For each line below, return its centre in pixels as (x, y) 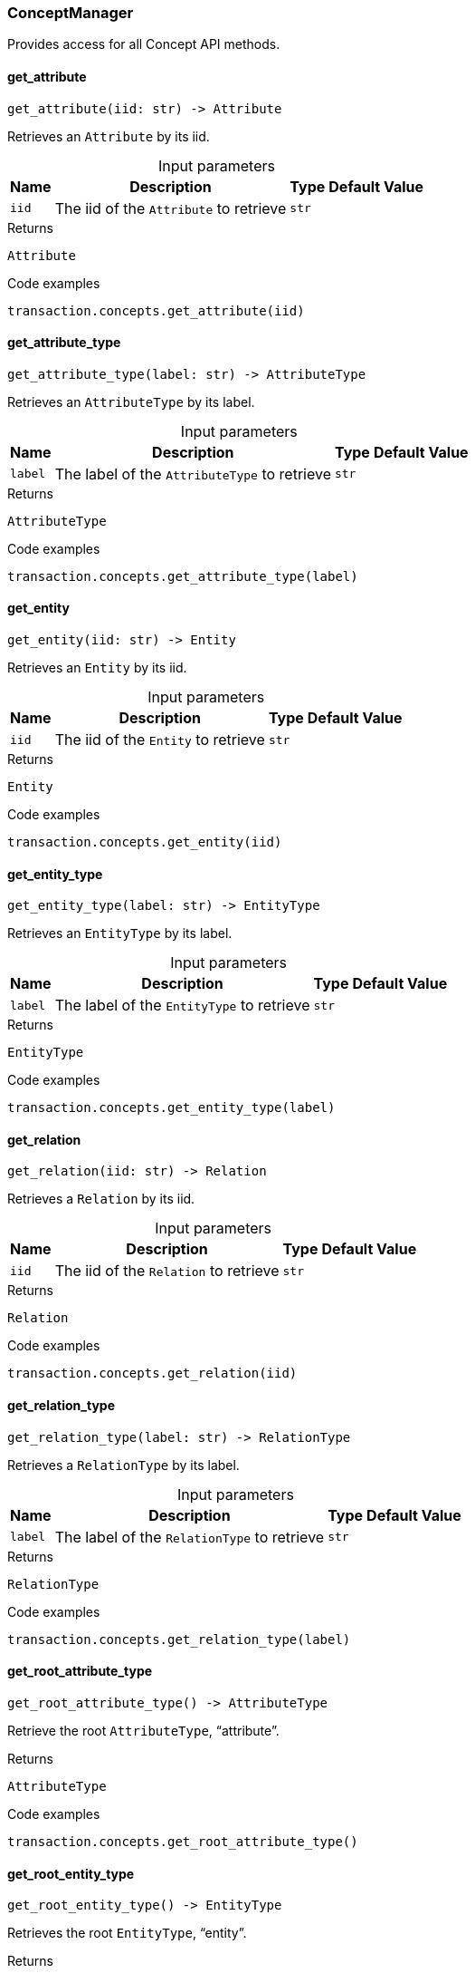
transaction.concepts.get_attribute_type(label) (183, 576)
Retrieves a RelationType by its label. (123, 1465)
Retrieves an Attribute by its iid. (109, 136)
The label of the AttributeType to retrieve (193, 474)
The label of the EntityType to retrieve (182, 1006)
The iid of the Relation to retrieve (167, 1271)
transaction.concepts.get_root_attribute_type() (183, 1841)
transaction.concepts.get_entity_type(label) (171, 1108)
